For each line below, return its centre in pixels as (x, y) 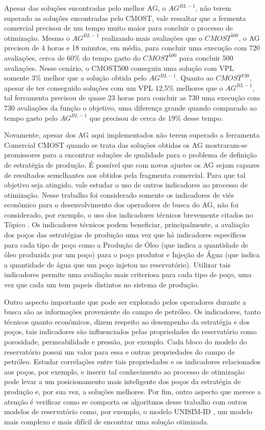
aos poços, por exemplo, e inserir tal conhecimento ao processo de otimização (124, 371)
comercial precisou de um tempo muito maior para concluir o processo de (118, 28)
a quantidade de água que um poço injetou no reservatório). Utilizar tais (117, 264)
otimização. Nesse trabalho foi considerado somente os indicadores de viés (119, 194)
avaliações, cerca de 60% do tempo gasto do (72, 57)
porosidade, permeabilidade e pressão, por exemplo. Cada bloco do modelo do (126, 341)
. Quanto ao (195, 78)
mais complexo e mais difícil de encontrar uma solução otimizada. (107, 421)
